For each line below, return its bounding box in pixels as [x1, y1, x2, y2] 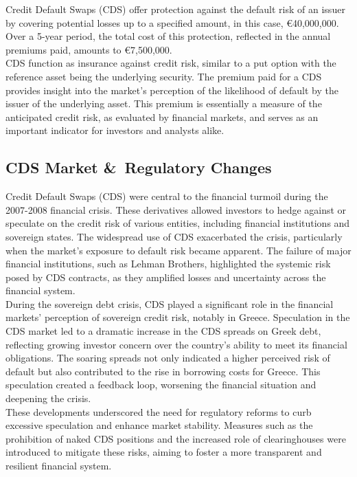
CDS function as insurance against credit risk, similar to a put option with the [5, 56, 336, 70]
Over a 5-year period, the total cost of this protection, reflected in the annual [5, 29, 331, 43]
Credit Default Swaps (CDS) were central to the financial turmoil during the [5, 189, 328, 203]
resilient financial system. [5, 458, 112, 473]
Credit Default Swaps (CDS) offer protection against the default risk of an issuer [5, 2, 345, 16]
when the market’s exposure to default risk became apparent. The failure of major [5, 243, 352, 257]
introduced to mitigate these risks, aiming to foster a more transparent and [5, 445, 322, 459]
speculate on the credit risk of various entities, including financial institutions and [5, 216, 350, 230]
